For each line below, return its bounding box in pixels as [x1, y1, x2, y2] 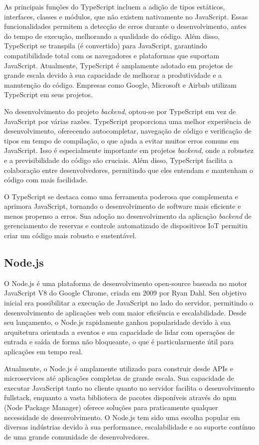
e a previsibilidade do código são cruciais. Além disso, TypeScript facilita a [4, 154, 233, 165]
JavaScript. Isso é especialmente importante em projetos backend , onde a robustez [4, 145, 254, 155]
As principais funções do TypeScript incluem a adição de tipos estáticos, [4, 1, 225, 11]
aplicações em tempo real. [4, 346, 83, 357]
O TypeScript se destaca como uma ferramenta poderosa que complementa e [4, 191, 238, 201]
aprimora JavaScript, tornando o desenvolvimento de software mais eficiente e [4, 201, 241, 211]
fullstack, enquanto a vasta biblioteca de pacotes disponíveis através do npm [4, 392, 237, 403]
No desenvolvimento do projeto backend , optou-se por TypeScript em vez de [4, 106, 236, 116]
